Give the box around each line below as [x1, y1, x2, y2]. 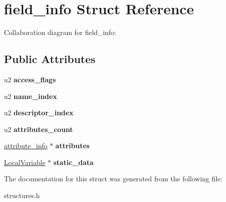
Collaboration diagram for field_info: [4, 27, 116, 37]
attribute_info [4, 140, 47, 151]
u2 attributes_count [4, 124, 73, 134]
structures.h [4, 190, 40, 201]
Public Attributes [4, 51, 96, 67]
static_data [53, 157, 94, 167]
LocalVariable [4, 157, 45, 167]
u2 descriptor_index [4, 107, 74, 118]
